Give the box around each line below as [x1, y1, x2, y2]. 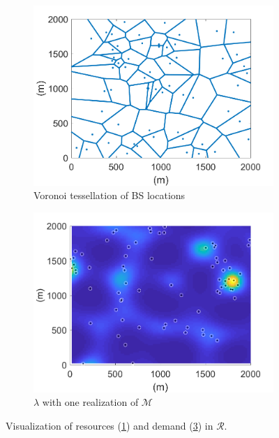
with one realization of [42, 395, 139, 409]
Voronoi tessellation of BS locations [33, 188, 186, 203]
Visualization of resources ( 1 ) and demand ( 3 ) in [6, 418, 213, 432]
